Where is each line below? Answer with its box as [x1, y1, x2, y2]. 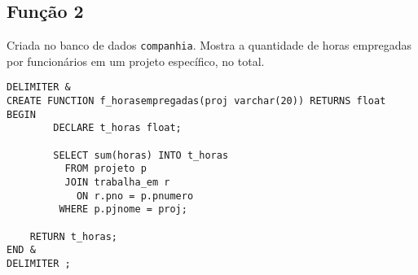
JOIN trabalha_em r [64, 177, 170, 189]
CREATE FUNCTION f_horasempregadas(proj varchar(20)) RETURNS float [7, 95, 386, 107]
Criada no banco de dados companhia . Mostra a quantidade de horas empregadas [7, 37, 411, 54]
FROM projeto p [64, 163, 147, 175]
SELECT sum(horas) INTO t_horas [53, 149, 229, 161]
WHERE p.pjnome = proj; [59, 203, 187, 216]
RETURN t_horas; [29, 230, 118, 242]
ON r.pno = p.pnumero [76, 190, 194, 202]
